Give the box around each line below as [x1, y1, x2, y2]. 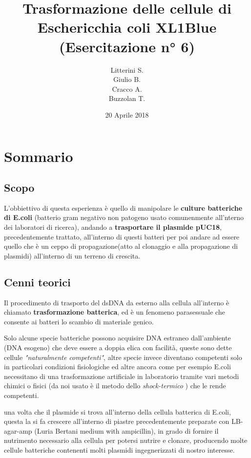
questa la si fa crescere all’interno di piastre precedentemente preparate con [4, 416, 230, 426]
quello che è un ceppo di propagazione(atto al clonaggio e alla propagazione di [4, 241, 238, 251]
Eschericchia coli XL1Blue [37, 17, 217, 37]
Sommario [4, 146, 73, 166]
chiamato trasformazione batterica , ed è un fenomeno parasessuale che [4, 307, 225, 317]
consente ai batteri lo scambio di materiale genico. [4, 316, 154, 326]
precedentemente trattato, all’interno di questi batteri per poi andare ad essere [4, 231, 239, 241]
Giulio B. [113, 74, 141, 84]
